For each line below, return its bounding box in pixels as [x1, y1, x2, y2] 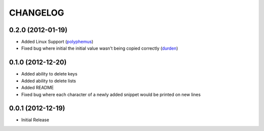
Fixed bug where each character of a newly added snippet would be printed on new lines [21, 92, 201, 97]
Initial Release [21, 117, 49, 123]
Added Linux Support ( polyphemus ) [21, 39, 94, 45]
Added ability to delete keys [21, 71, 78, 77]
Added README [21, 85, 54, 91]
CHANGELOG [9, 7, 65, 18]
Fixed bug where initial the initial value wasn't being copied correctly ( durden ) [21, 45, 178, 51]
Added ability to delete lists [21, 78, 76, 84]
